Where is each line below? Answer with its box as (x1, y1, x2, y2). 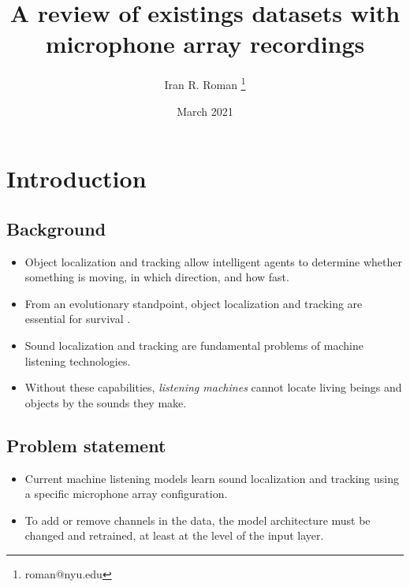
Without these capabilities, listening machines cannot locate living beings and (24, 379, 402, 396)
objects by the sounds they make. (24, 394, 187, 411)
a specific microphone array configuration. (24, 485, 228, 502)
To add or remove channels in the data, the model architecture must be (24, 511, 371, 528)
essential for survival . (24, 310, 131, 327)
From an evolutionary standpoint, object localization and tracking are (24, 295, 363, 311)
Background (6, 216, 106, 240)
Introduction (6, 162, 147, 195)
